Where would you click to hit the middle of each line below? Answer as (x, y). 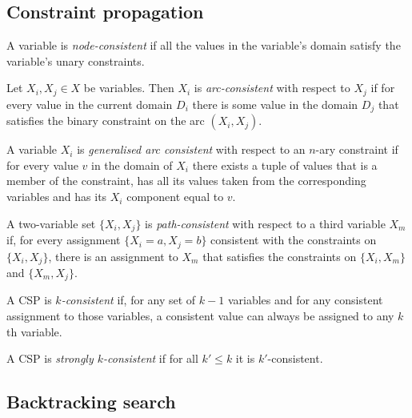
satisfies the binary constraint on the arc (106, 121)
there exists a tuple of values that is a (285, 165)
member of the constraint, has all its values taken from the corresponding (186, 181)
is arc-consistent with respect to (272, 88)
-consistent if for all (151, 358)
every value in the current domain (90, 104)
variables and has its (57, 197)
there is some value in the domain (275, 104)
